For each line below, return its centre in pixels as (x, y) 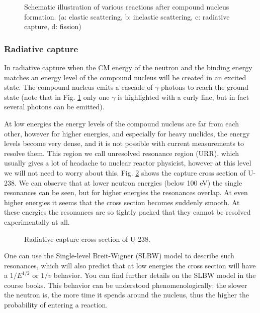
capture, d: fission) (53, 26)
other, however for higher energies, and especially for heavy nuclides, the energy (127, 133)
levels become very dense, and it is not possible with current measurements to (124, 143)
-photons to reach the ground (204, 87)
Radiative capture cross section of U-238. (87, 239)
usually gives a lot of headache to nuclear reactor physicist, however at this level (128, 163)
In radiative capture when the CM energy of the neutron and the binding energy (128, 67)
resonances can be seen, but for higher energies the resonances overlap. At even (126, 192)
